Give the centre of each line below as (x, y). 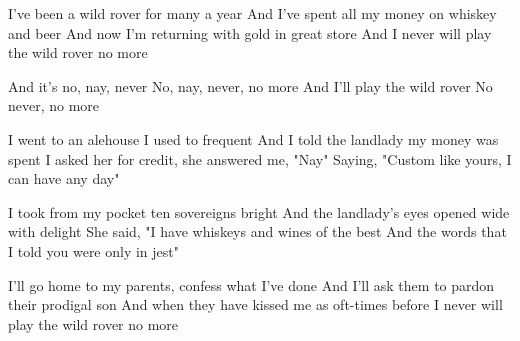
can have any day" (64, 178)
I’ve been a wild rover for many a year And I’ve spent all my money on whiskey (252, 13)
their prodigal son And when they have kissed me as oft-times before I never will (255, 304)
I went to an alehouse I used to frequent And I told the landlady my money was (253, 138)
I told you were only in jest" (94, 250)
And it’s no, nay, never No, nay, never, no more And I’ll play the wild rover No (250, 85)
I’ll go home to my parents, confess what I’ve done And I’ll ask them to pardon (251, 284)
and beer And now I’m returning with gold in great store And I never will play (250, 32)
